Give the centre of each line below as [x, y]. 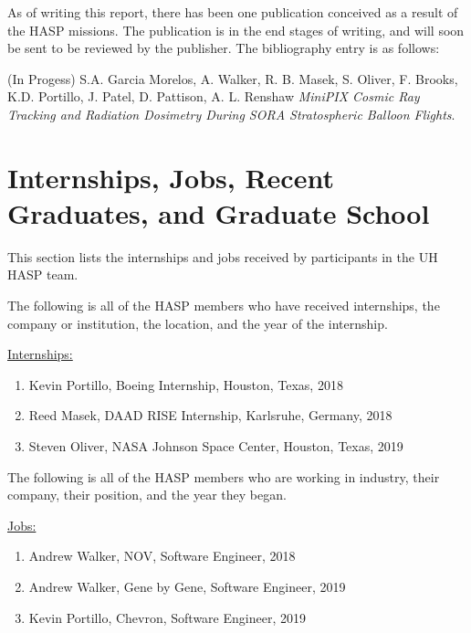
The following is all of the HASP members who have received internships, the [224, 306]
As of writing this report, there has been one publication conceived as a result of [233, 12]
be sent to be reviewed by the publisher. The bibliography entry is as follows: [224, 48]
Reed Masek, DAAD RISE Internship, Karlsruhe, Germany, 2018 [210, 415]
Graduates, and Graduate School [219, 212]
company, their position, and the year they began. [147, 495]
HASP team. [43, 274]
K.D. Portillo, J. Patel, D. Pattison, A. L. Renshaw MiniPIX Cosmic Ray [214, 96]
